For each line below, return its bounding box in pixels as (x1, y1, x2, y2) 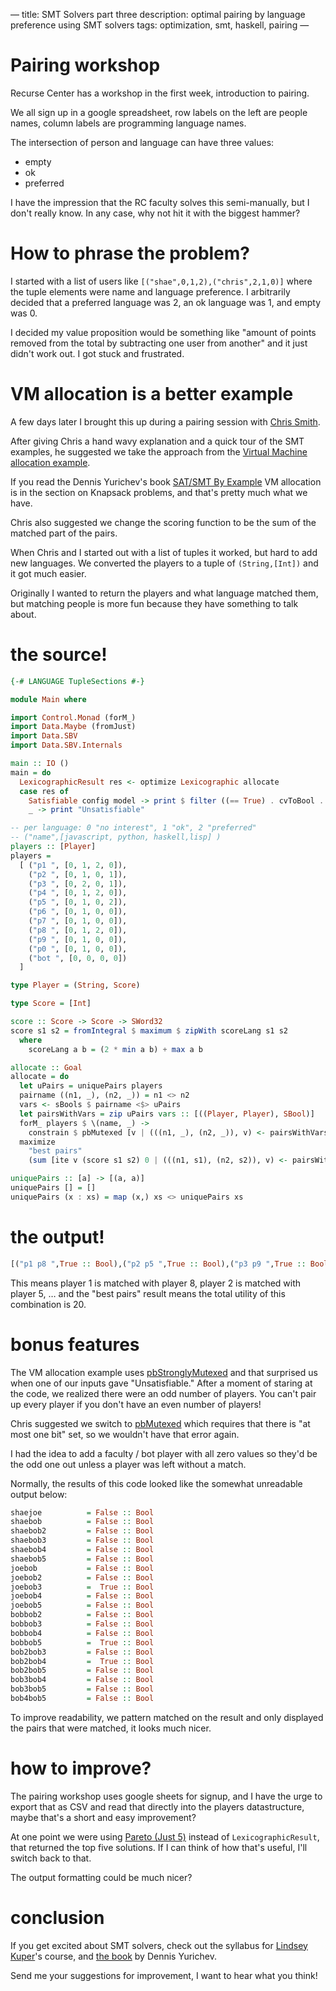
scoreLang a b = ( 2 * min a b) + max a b (28, 1044, 203, 1054)
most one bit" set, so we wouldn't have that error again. (10, 1428, 240, 1440)
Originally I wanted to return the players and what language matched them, (10, 587, 319, 599)
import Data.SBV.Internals (10, 740, 123, 751)
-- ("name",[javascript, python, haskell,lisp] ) (10, 832, 222, 843)
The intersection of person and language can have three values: (10, 136, 275, 148)
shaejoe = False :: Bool (10, 1507, 155, 1518)
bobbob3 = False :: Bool (10, 1619, 155, 1629)
